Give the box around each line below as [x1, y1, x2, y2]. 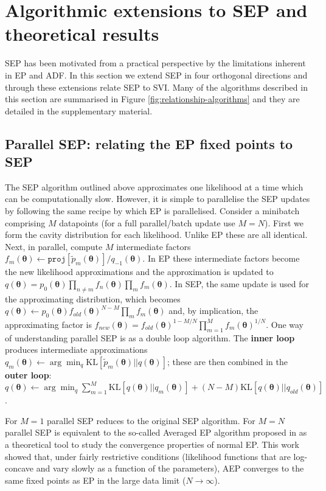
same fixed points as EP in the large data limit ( [5, 473, 186, 486]
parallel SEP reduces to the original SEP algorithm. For [47, 414, 255, 427]
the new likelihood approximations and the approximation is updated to [5, 265, 274, 278]
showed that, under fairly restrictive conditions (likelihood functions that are [5, 450, 291, 462]
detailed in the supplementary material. [5, 104, 153, 117]
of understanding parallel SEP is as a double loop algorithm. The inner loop [5, 331, 295, 344]
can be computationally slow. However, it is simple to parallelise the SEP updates [5, 192, 310, 205]
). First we [264, 216, 304, 229]
